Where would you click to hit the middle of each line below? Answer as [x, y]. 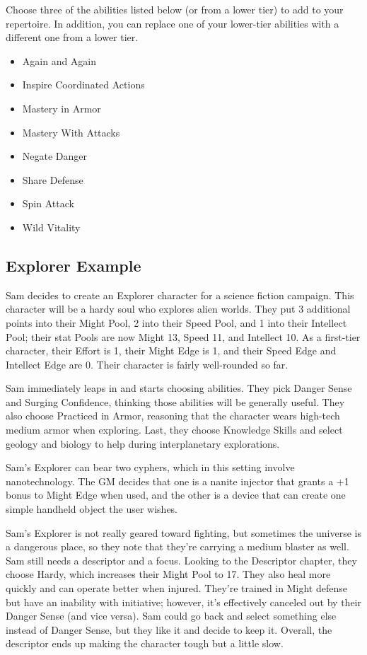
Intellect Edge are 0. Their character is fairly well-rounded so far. [147, 364]
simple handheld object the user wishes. [92, 509]
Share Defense [53, 179]
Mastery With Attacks [71, 132]
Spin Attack [48, 203]
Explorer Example [74, 265]
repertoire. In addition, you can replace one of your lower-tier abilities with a [173, 23]
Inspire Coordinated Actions [83, 85]
